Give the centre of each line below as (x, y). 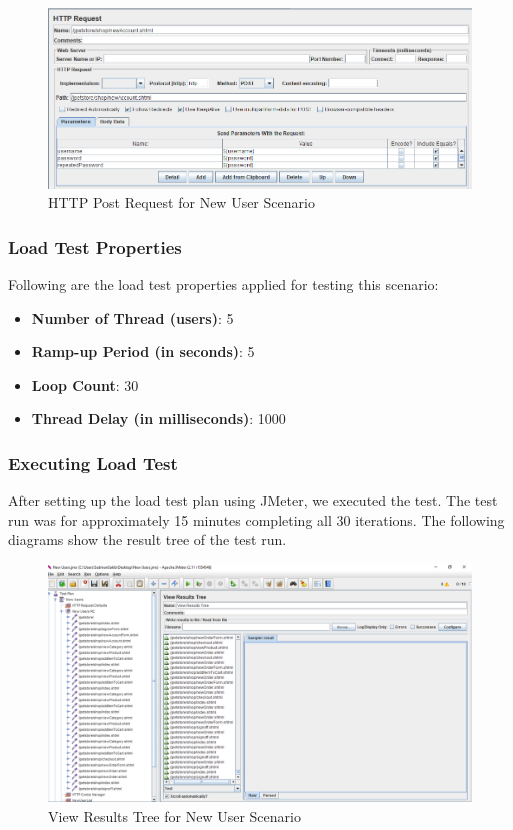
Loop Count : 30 (85, 384)
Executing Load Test (93, 462)
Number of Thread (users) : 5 (132, 317)
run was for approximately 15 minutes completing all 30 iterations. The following (256, 519)
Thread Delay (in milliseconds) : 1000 (158, 418)
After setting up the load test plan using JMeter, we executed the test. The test (253, 500)
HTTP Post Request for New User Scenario (181, 202)
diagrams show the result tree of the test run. (147, 539)
